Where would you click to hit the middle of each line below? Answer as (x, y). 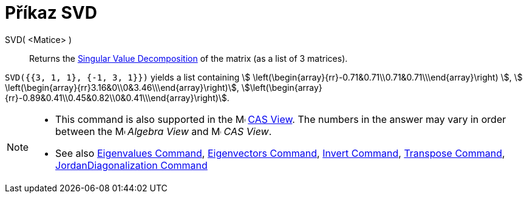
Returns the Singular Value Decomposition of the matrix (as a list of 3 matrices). (189, 58)
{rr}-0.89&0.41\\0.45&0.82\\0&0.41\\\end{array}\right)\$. (117, 97)
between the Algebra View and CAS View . (164, 131)
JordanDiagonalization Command (131, 165)
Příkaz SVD (51, 13)
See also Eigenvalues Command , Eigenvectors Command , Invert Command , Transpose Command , (280, 153)
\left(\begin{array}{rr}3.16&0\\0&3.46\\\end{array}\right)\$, (122, 87)
